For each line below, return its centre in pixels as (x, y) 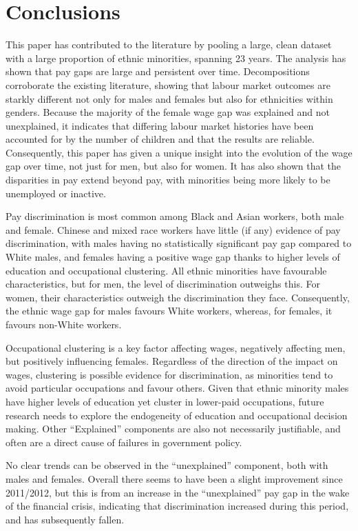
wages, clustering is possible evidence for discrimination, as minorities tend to (169, 374)
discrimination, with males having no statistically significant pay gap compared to (179, 243)
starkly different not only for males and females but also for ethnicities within (169, 98)
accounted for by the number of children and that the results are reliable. (160, 139)
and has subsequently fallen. (65, 519)
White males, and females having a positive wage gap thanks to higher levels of (173, 257)
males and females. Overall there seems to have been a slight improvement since (174, 478)
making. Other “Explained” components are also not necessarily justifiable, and (173, 429)
